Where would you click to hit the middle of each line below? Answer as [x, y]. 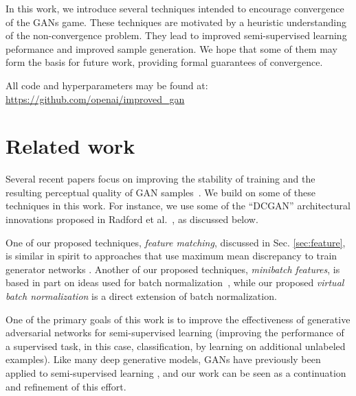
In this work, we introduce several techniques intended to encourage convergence [175, 8]
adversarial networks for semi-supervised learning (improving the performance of [175, 333]
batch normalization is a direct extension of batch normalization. [141, 296]
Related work [70, 146]
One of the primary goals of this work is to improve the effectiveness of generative [178, 319]
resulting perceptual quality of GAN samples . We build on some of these [160, 192]
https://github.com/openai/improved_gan [95, 98]
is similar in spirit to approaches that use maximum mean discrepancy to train [171, 256]
